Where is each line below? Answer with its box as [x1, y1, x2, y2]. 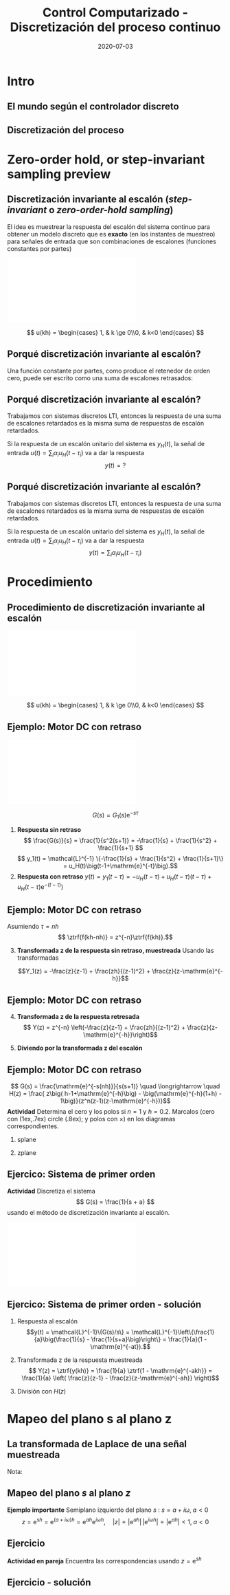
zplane [16, 1149, 36, 1157]
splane [16, 1136, 36, 1144]
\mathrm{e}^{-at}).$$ [90, 1342, 151, 1350]
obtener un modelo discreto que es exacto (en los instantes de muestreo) [7, 230, 216, 238]
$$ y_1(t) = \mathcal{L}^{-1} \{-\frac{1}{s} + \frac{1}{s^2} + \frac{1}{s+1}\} [16, 855, 224, 863]
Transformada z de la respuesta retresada [16, 1013, 139, 1021]
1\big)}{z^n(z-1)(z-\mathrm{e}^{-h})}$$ [60, 1097, 171, 1105]
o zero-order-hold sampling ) [49, 204, 174, 216]
